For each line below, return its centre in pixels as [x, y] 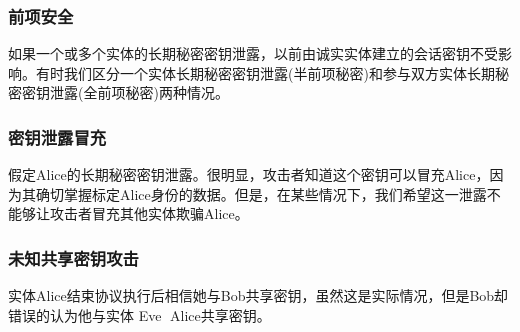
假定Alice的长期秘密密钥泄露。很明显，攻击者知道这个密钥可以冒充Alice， [249, 174]
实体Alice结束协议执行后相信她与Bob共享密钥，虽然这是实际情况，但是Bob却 [258, 295]
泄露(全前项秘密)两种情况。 [139, 92]
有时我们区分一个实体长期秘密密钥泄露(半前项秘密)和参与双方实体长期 [265, 72]
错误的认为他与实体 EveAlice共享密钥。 [139, 314]
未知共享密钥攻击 [73, 257]
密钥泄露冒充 [57, 136]
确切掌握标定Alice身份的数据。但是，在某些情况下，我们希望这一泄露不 [268, 193]
